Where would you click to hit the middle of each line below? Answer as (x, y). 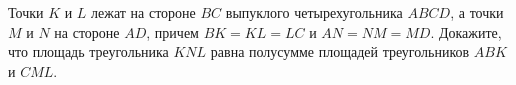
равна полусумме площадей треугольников (340, 51)
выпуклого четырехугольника (314, 12)
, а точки (477, 12)
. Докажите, (466, 31)
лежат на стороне (143, 12)
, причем (172, 31)
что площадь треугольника (88, 51)
